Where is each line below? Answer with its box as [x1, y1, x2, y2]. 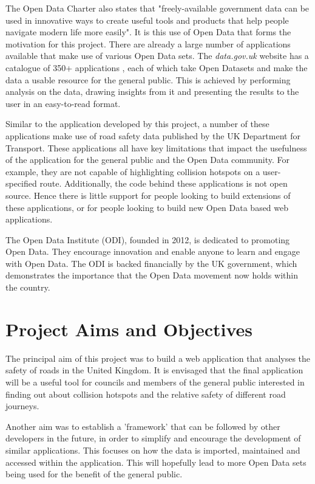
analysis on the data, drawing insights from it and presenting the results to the [5, 85, 299, 98]
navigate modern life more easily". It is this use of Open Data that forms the [5, 26, 291, 38]
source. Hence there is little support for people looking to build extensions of [5, 188, 291, 201]
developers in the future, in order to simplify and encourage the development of [5, 432, 301, 444]
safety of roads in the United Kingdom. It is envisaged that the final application [5, 364, 303, 376]
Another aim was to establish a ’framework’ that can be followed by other [5, 420, 280, 432]
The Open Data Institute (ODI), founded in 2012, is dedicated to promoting [5, 233, 290, 246]
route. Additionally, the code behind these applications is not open [39, 177, 288, 190]
